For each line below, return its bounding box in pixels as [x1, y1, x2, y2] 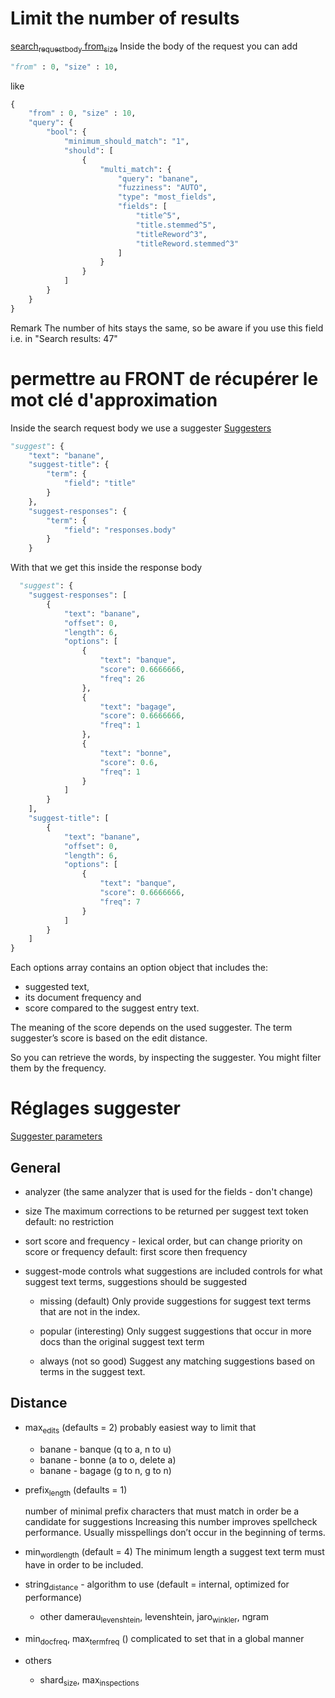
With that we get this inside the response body [10, 562, 203, 574]
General [10, 1159, 62, 1176]
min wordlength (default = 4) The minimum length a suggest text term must [24, 1546, 325, 1561]
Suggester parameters [10, 1130, 103, 1142]
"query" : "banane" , [117, 173, 199, 184]
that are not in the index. [39, 1305, 141, 1317]
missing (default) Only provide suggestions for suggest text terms [39, 1295, 312, 1307]
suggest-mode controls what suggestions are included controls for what [24, 1265, 323, 1277]
